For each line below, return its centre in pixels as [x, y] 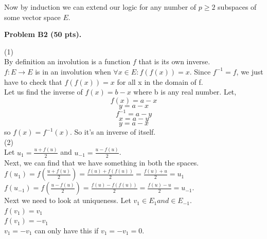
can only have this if [67, 230]
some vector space [32, 17]
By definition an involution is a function [67, 61]
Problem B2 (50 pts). [43, 34]
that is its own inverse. [174, 61]
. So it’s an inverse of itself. [113, 132]
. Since [200, 71]
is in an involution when [73, 71]
